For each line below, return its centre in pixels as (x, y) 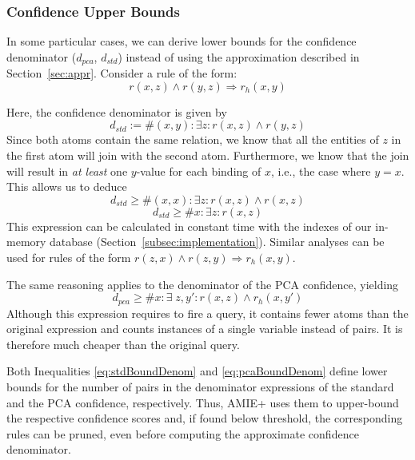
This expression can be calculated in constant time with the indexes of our (189, 226)
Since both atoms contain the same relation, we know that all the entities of (193, 139)
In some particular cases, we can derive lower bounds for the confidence (182, 41)
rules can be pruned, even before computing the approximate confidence (183, 433)
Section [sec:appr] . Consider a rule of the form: (122, 73)
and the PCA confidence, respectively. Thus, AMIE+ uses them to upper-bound (203, 402)
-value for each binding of (199, 171)
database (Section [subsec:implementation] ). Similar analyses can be (217, 242)
